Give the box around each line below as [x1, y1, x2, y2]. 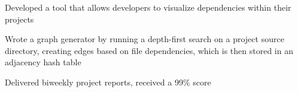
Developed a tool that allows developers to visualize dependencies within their [5, 1, 291, 13]
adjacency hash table [5, 56, 81, 68]
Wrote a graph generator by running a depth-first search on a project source [5, 33, 284, 45]
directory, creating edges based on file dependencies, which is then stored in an [5, 44, 293, 56]
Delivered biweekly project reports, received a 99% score [5, 75, 211, 88]
